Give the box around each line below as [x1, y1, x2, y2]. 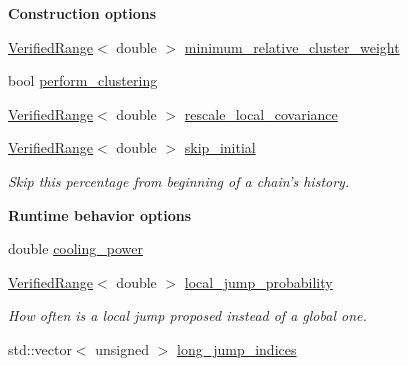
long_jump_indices [176, 338, 297, 359]
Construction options [8, 3, 157, 23]
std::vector [8, 338, 72, 359]
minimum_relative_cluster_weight [184, 36, 400, 57]
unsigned [95, 338, 149, 359]
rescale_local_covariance [184, 103, 338, 124]
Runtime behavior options [8, 204, 192, 225]
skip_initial [184, 137, 256, 158]
